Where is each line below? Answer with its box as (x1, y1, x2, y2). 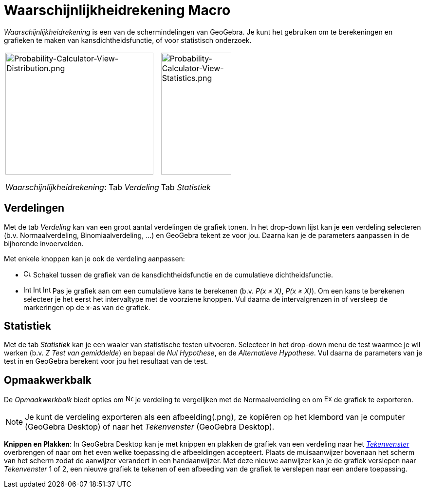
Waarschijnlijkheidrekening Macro (4, 2, 231, 19)
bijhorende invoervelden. (4, 239, 84, 248)
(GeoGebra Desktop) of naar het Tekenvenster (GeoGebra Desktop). (25, 422, 275, 432)
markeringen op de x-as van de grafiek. (23, 303, 150, 312)
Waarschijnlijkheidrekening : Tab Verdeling (5, 182, 159, 192)
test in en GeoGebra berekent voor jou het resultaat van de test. (4, 357, 208, 366)
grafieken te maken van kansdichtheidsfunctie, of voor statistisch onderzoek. (4, 36, 252, 44)
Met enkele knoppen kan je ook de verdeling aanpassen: (4, 254, 185, 263)
